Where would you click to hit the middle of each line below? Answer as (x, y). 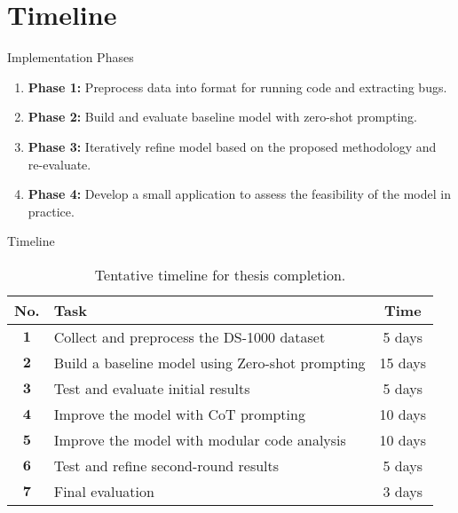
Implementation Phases (71, 57)
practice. (51, 211)
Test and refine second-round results (166, 465)
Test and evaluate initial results (152, 388)
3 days (403, 491)
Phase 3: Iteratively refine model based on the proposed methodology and (232, 146)
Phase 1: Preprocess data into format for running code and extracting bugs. (237, 87)
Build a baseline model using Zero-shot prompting (209, 362)
